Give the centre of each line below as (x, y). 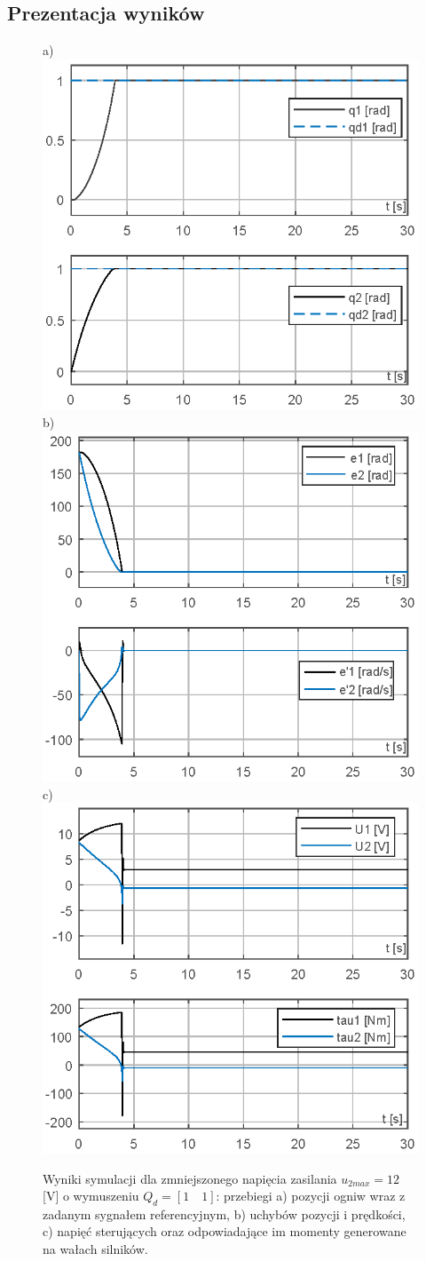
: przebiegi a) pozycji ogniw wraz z (311, 1196)
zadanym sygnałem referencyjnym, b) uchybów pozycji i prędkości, (224, 1213)
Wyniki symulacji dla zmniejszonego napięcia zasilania (190, 1178)
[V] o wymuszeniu (91, 1196)
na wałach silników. (95, 1249)
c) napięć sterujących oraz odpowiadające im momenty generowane (225, 1231)
